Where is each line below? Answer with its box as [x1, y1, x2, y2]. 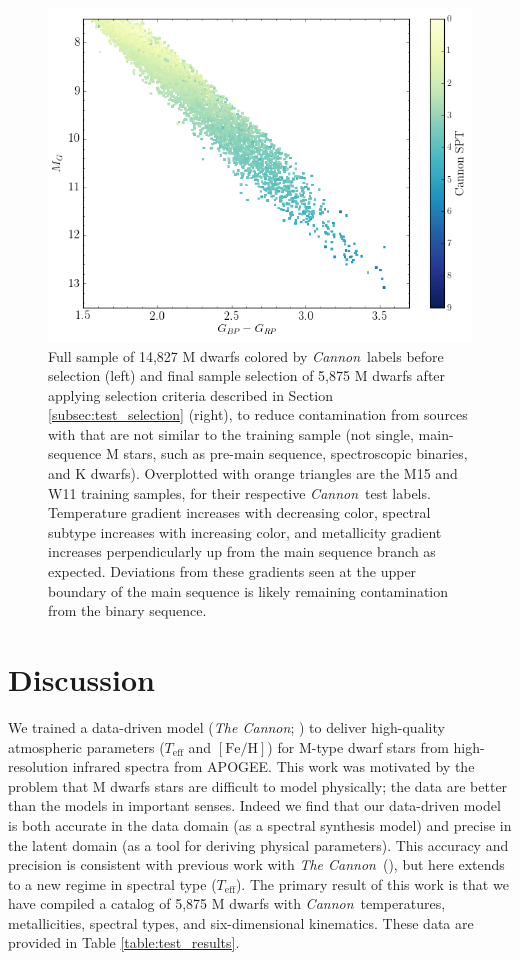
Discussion [8, 659, 155, 699]
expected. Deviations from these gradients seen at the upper [48, 561, 417, 582]
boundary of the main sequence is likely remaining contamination [48, 580, 449, 601]
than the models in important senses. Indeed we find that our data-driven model [8, 795, 501, 816]
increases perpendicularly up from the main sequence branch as [48, 541, 436, 562]
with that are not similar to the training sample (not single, [48, 423, 414, 444]
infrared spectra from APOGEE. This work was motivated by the [72, 756, 475, 777]
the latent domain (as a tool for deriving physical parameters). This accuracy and [8, 834, 509, 855]
